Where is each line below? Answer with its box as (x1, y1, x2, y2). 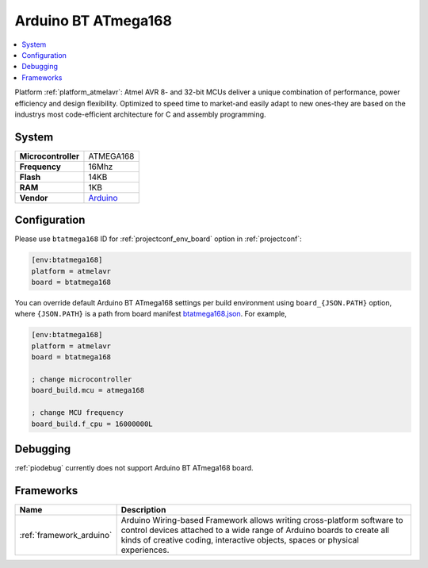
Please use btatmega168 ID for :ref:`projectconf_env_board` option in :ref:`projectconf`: (14, 234, 302, 244)
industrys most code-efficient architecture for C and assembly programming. (14, 109, 266, 119)
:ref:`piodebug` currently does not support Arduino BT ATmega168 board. (14, 463, 254, 473)
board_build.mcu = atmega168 (31, 386, 145, 395)
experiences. (120, 544, 170, 555)
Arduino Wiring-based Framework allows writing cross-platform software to (120, 514, 403, 525)
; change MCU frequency (31, 409, 124, 417)
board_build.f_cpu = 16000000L (31, 419, 154, 428)
